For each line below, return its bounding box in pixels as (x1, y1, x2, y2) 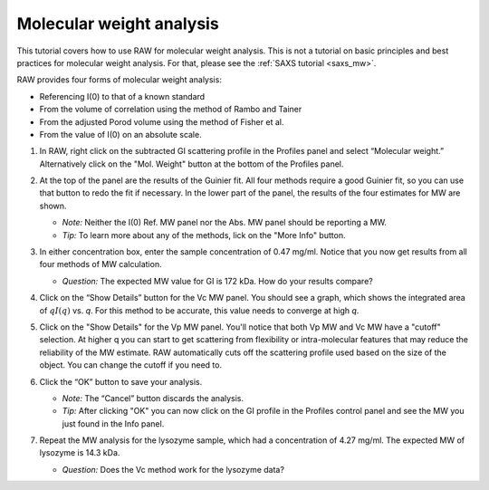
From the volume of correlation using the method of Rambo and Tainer (39, 104, 302, 115)
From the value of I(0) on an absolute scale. (39, 129, 203, 139)
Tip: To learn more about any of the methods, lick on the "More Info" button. (62, 229, 346, 240)
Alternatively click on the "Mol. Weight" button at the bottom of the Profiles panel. (39, 159, 344, 169)
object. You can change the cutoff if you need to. (39, 360, 222, 370)
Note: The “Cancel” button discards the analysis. (62, 392, 244, 403)
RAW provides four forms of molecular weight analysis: (16, 74, 222, 85)
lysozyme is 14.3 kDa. (39, 447, 120, 458)
